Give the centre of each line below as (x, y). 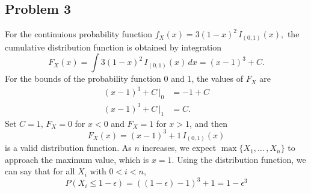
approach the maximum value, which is (77, 159)
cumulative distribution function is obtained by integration (113, 47)
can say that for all (40, 171)
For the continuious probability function (79, 34)
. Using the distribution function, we (239, 159)
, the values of (217, 78)
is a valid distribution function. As (68, 148)
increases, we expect (179, 148)
